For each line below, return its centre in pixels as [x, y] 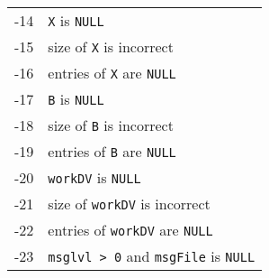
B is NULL [76, 99]
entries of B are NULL [112, 151]
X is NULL [76, 20]
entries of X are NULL [112, 73]
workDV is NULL [94, 177]
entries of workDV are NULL [130, 230]
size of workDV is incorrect [129, 204]
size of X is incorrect [111, 46]
